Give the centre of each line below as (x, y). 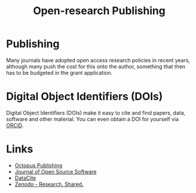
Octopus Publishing (39, 165)
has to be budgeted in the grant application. (59, 72)
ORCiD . (15, 125)
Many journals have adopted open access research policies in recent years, (98, 60)
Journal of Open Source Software (55, 171)
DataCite (25, 178)
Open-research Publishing (99, 11)
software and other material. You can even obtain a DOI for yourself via (92, 119)
